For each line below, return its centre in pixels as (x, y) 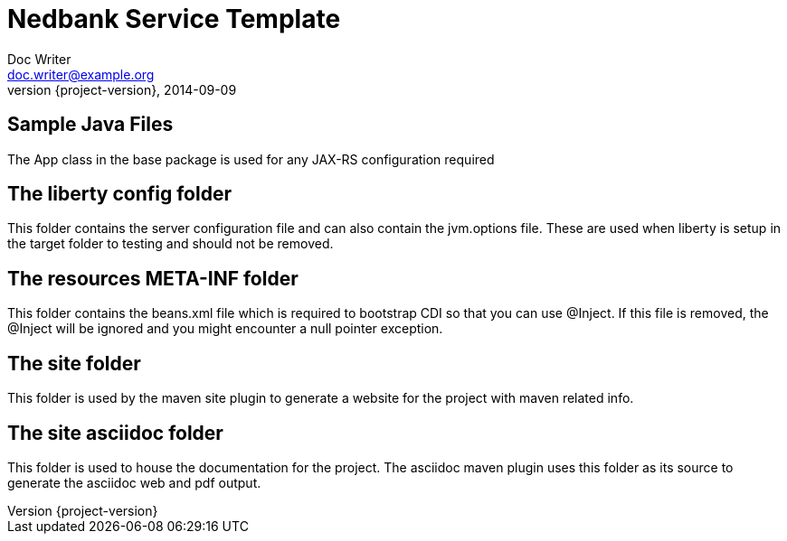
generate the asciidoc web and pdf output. (134, 482)
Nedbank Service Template (174, 19)
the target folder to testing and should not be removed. (171, 244)
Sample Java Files (90, 125)
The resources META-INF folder (153, 278)
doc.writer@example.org (81, 74)
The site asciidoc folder (115, 433)
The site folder (74, 363)
